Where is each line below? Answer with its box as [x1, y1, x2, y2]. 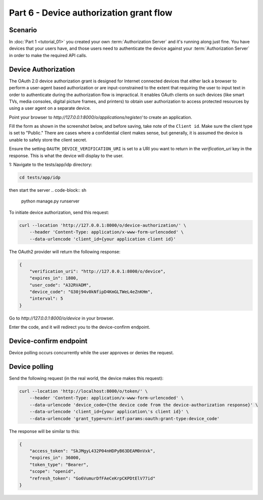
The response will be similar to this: [9, 428, 80, 434]
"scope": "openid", [29, 469, 76, 474]
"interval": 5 [29, 296, 63, 301]
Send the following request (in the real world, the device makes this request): [9, 376, 164, 381]
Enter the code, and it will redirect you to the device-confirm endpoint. [9, 324, 150, 330]
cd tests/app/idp [19, 175, 61, 180]
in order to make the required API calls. [9, 52, 87, 58]
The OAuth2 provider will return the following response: [9, 249, 121, 255]
